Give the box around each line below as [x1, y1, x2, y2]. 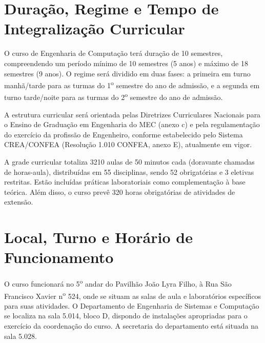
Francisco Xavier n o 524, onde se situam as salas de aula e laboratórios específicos [4, 289, 261, 301]
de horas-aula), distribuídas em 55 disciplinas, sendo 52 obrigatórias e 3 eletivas [4, 166, 254, 177]
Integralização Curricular [4, 18, 185, 39]
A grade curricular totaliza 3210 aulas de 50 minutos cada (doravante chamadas [4, 156, 255, 167]
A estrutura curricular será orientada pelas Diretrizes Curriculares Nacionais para [4, 109, 261, 119]
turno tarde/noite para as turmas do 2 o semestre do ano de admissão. [4, 90, 223, 102]
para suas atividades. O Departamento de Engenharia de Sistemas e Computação [4, 300, 259, 311]
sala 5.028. [4, 330, 37, 341]
